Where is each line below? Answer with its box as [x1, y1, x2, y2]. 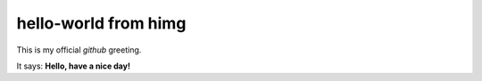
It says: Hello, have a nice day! [16, 61, 131, 71]
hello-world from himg [16, 13, 187, 33]
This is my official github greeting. [16, 45, 142, 55]
